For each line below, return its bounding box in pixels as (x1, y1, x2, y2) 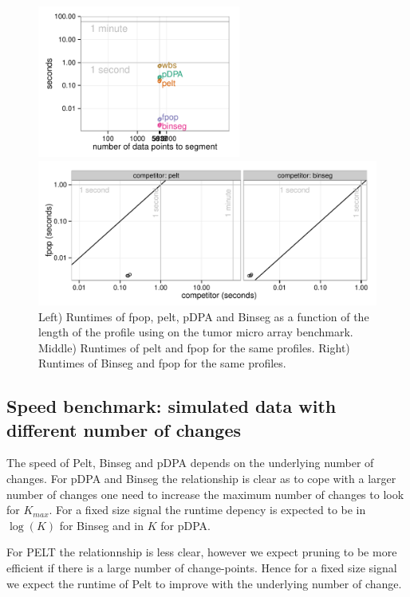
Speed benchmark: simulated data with (6, 394, 337, 418)
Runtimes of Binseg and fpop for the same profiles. (38, 355, 286, 371)
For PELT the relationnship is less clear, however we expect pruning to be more (6, 544, 397, 560)
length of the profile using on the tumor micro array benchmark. (38, 324, 353, 340)
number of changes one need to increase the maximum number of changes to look (6, 485, 404, 502)
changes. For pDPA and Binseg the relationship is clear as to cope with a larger (6, 470, 396, 487)
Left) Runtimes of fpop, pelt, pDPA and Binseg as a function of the (38, 308, 369, 324)
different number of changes (6, 417, 242, 442)
